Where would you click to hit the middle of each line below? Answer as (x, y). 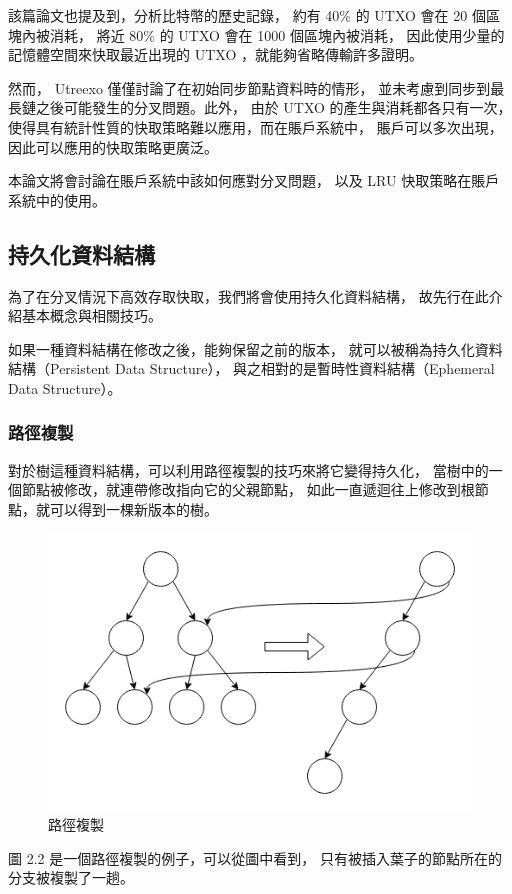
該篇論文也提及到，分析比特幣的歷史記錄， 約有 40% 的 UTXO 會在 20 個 (247, 15)
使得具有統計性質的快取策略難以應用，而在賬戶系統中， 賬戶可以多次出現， (255, 126)
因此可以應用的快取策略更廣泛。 (113, 146)
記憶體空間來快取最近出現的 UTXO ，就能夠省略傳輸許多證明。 (215, 54)
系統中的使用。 (57, 199)
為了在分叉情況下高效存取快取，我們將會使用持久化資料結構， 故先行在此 (248, 295)
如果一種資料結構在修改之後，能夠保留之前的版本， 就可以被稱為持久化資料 (255, 348)
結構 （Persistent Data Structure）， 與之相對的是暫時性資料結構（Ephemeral (251, 368)
